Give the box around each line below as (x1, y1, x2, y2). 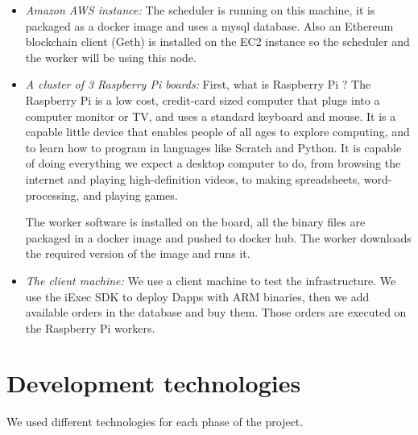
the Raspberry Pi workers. (25, 319, 155, 336)
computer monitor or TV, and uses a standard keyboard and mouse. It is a (25, 107, 396, 124)
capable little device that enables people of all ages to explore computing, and (25, 123, 410, 140)
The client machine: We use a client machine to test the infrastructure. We (25, 271, 396, 288)
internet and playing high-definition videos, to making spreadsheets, (25, 170, 361, 187)
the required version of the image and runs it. (25, 245, 250, 262)
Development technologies (6, 367, 301, 400)
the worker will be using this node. (25, 48, 197, 65)
